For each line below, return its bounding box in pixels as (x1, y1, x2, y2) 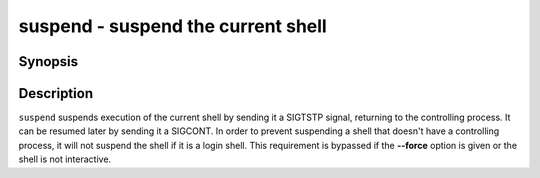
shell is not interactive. (18, 153, 112, 165)
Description (18, 85, 94, 102)
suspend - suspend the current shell (18, 15, 327, 37)
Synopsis (18, 53, 79, 70)
